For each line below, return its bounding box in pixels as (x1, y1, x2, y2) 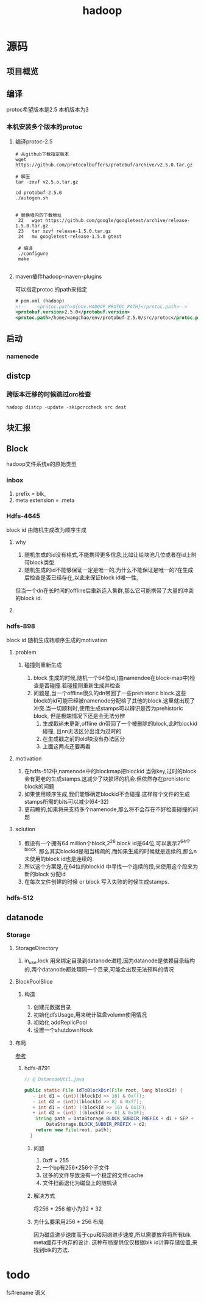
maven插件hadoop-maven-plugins (15, 273, 102, 280)
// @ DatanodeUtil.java (24, 1076, 85, 1082)
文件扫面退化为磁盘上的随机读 (42, 1179, 118, 1186)
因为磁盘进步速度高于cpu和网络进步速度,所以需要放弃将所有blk (33, 1231, 191, 1238)
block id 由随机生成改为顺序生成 (6, 526, 86, 534)
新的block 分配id (24, 870, 66, 878)
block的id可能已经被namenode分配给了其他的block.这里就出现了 (33, 697, 195, 704)
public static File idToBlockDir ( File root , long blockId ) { (24, 1087, 183, 1093)
